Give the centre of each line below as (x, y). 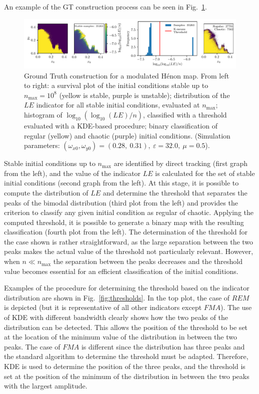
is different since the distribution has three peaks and (163, 346)
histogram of (43, 114)
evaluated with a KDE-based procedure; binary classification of (121, 125)
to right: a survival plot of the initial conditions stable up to (116, 85)
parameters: (42, 145)
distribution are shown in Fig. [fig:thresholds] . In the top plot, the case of (117, 297)
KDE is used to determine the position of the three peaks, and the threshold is (125, 366)
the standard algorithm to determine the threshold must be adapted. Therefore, (126, 356)
